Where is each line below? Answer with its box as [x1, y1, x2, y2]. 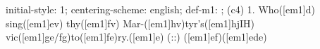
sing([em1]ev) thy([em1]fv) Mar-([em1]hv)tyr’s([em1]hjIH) [6, 15, 254, 30]
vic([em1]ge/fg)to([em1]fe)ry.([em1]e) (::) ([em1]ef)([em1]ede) [6, 29, 267, 44]
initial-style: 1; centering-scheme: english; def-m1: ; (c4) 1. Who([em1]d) [6, 2, 315, 16]
